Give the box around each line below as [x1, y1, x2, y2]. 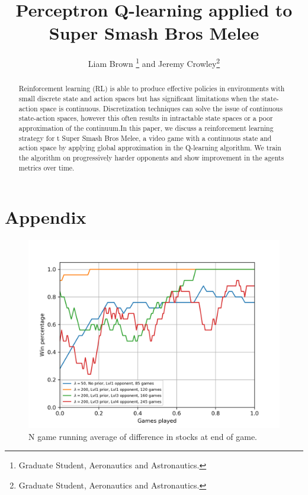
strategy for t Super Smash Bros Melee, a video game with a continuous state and [18, 133, 272, 143]
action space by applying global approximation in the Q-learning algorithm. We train [18, 143, 281, 153]
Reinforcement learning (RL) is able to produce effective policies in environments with [18, 83, 285, 94]
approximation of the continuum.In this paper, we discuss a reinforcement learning [18, 123, 274, 133]
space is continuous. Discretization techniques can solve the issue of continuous [40, 103, 283, 113]
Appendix [5, 205, 86, 229]
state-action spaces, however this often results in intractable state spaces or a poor [18, 113, 273, 123]
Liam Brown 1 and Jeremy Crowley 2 [88, 56, 220, 69]
